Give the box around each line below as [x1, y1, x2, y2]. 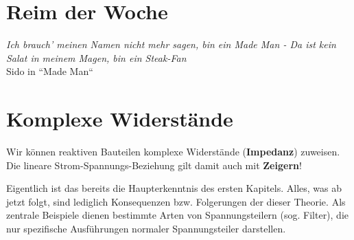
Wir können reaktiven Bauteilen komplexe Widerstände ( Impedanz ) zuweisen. [6, 144, 340, 159]
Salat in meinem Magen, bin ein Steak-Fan [6, 50, 187, 65]
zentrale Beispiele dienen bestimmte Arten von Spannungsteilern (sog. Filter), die [6, 208, 349, 222]
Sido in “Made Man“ [6, 64, 93, 78]
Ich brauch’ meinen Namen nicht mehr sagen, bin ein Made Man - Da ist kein [6, 37, 336, 52]
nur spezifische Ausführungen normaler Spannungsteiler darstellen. [6, 221, 286, 235]
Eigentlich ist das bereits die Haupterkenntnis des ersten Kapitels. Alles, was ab [6, 181, 342, 195]
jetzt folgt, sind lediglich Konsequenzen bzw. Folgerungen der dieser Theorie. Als [6, 194, 346, 208]
